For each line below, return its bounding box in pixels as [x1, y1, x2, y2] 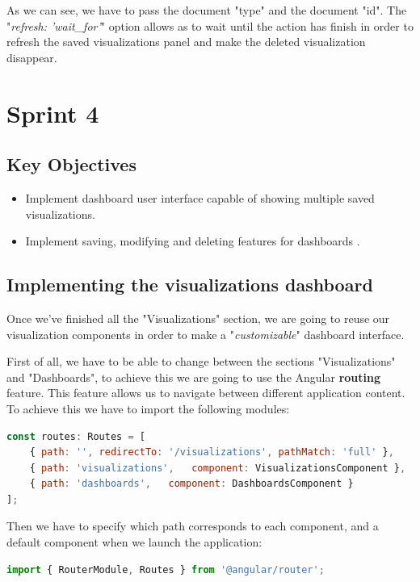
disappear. [6, 48, 57, 65]
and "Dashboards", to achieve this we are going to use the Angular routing [6, 368, 380, 385]
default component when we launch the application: [6, 534, 262, 551]
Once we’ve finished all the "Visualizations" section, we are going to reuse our [6, 309, 390, 326]
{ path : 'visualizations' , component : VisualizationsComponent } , [29, 462, 406, 474]
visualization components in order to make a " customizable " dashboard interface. [6, 325, 405, 342]
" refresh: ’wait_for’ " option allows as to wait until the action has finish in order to [6, 17, 414, 34]
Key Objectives [6, 152, 136, 177]
